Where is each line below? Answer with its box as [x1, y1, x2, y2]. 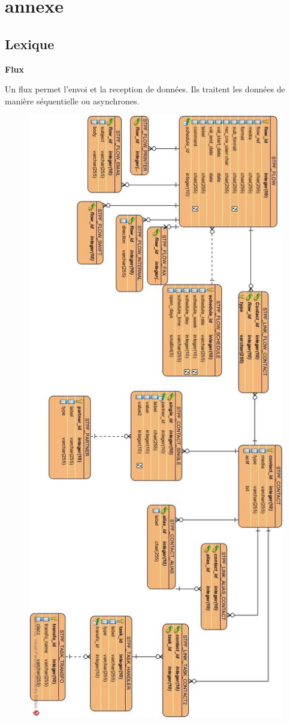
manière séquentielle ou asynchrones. [5, 94, 140, 107]
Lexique [5, 34, 55, 53]
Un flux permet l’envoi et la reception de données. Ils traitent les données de [5, 83, 285, 95]
